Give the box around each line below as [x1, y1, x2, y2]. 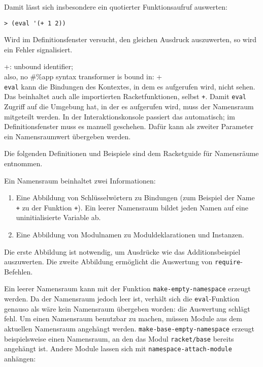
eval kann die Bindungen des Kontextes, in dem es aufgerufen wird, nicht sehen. [4, 81, 255, 91]
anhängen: [4, 353, 36, 363]
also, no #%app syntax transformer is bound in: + [4, 71, 162, 82]
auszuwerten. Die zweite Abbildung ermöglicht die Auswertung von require [4, 256, 241, 267]
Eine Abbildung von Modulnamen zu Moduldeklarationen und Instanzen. [16, 229, 244, 239]
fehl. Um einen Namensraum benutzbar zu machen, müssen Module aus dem [4, 313, 242, 324]
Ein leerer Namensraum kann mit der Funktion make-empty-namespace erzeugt [4, 283, 251, 294]
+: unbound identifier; [4, 61, 73, 72]
